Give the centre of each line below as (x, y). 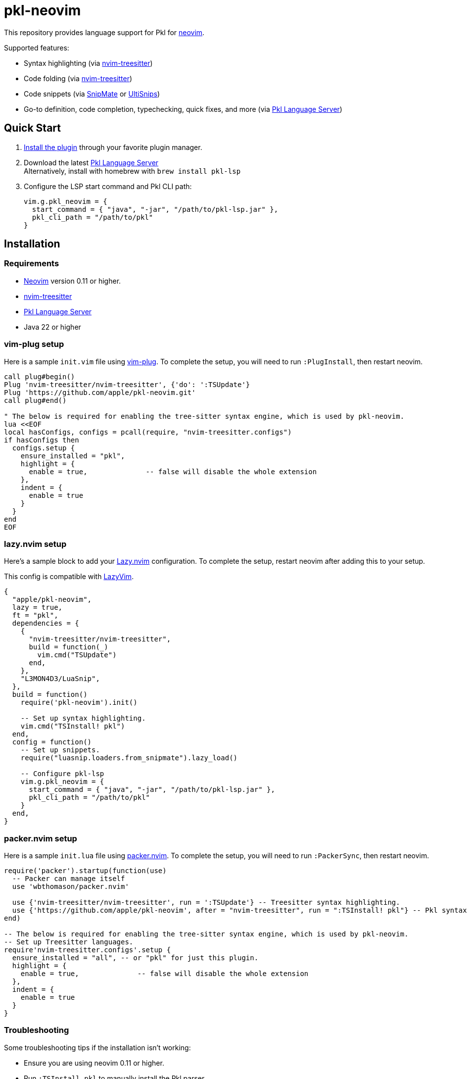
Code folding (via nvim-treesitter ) (78, 78)
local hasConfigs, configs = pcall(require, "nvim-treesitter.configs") (148, 432)
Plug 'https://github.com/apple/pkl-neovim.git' (100, 392)
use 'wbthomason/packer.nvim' (70, 887)
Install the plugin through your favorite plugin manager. (113, 147)
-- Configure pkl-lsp (62, 774)
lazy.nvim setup (35, 544)
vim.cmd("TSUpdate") (77, 655)
